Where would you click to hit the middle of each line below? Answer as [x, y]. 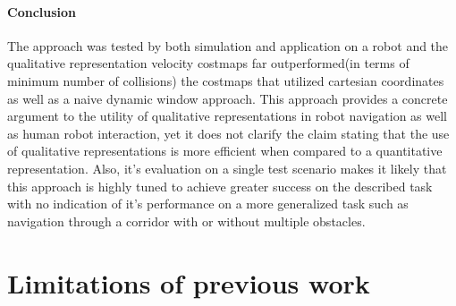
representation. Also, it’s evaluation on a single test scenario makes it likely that [227, 168]
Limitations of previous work [189, 282]
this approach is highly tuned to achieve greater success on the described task [220, 186]
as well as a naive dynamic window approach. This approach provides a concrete [228, 98]
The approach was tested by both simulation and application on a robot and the [228, 45]
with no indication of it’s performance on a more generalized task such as [208, 204]
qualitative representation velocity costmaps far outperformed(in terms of [208, 63]
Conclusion [42, 11]
